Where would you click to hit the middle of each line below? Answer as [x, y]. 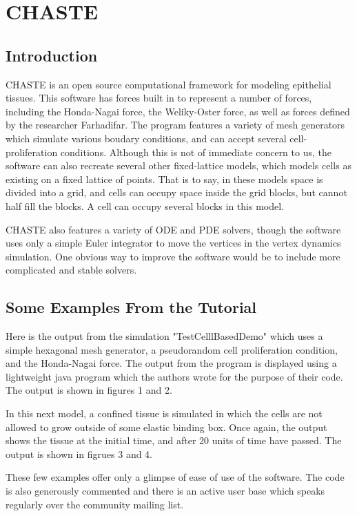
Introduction [52, 55]
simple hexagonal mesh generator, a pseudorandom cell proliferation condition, [172, 349]
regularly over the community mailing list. [95, 504]
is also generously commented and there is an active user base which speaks [165, 491]
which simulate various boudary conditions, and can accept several [146, 138]
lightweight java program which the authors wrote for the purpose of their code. [174, 376]
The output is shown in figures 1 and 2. [89, 390]
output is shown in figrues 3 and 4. [79, 453]
